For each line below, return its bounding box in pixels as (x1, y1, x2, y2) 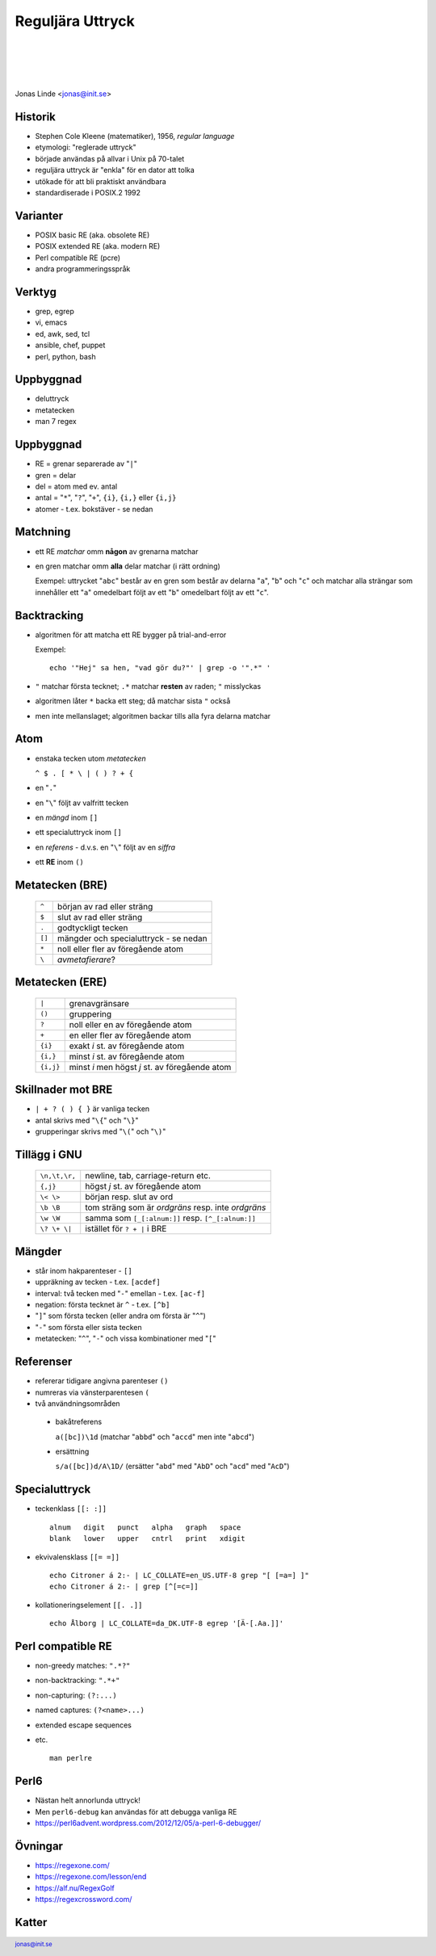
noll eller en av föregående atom (69, 1018, 193, 1030)
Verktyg (15, 285, 57, 299)
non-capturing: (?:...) (35, 1690, 117, 1700)
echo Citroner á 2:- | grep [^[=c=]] (49, 1582, 199, 1591)
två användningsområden (35, 1398, 120, 1408)
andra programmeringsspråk (35, 264, 131, 274)
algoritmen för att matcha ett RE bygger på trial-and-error (35, 630, 227, 640)
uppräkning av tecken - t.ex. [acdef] (35, 1277, 161, 1287)
